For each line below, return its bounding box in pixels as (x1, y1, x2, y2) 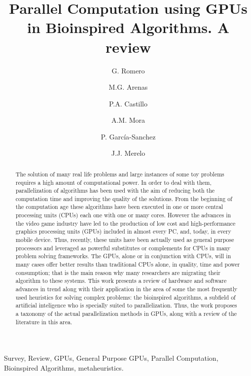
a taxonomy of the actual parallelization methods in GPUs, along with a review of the (15, 309, 237, 318)
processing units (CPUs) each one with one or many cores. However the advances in (15, 211, 231, 219)
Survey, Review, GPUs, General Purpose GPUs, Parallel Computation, (4, 353, 218, 363)
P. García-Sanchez (101, 131, 156, 141)
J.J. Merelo (111, 148, 145, 158)
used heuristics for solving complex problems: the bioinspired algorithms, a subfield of (15, 293, 236, 301)
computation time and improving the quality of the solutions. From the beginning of (15, 194, 232, 203)
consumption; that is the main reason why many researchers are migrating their (15, 268, 220, 276)
